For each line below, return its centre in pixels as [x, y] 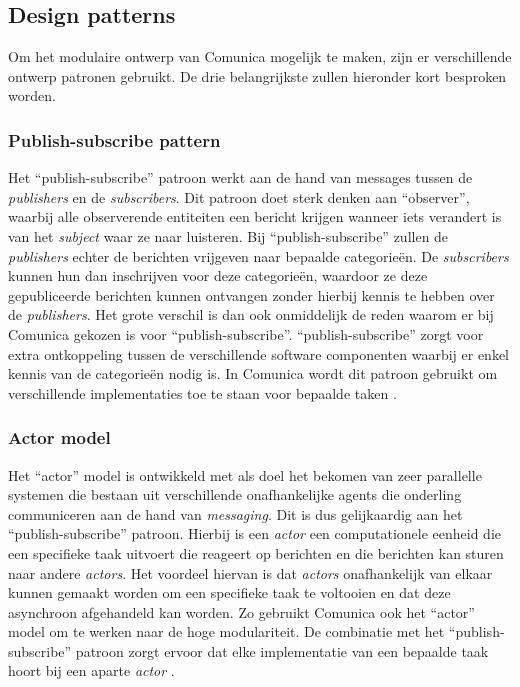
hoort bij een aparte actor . [91, 670]
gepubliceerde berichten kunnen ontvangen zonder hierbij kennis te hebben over [251, 294]
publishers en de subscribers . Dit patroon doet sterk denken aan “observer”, [239, 196]
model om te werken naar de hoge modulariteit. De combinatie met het [226, 631]
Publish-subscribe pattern [114, 139]
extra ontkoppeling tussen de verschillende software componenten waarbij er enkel [258, 353]
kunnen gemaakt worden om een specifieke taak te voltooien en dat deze [229, 592]
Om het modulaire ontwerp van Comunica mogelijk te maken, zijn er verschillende [260, 56]
